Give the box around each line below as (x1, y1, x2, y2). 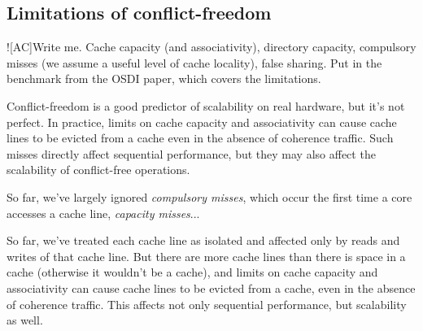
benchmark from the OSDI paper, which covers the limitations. (7, 70, 321, 87)
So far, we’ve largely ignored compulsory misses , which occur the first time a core (7, 188, 412, 205)
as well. (7, 311, 43, 329)
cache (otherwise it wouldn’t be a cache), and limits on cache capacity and (7, 263, 378, 281)
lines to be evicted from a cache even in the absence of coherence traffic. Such (7, 129, 394, 146)
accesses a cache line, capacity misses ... (7, 204, 200, 221)
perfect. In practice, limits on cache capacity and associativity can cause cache (7, 113, 397, 130)
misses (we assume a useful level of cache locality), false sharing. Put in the (7, 54, 382, 71)
